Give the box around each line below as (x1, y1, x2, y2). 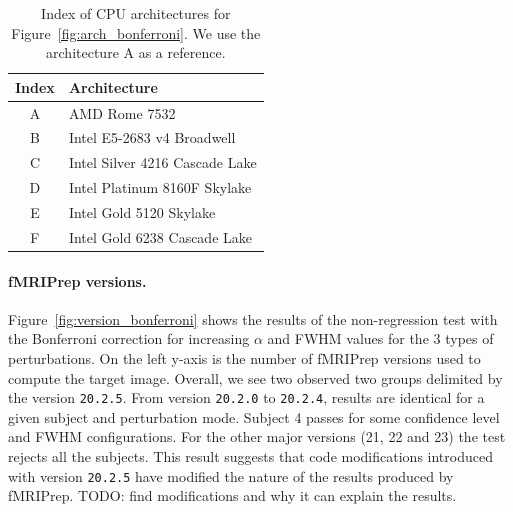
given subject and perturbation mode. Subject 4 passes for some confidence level (8, 406, 500, 427)
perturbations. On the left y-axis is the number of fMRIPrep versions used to (8, 347, 481, 368)
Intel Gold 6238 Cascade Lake (68, 226, 252, 247)
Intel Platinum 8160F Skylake (68, 177, 252, 198)
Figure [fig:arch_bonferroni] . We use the (11, 22, 261, 43)
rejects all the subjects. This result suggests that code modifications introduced (8, 445, 493, 466)
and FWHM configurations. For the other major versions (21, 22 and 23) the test (8, 426, 506, 447)
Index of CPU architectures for (41, 3, 231, 23)
